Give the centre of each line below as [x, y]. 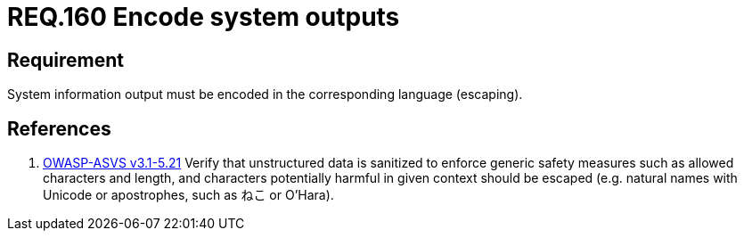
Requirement [66, 60]
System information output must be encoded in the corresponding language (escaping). [265, 94]
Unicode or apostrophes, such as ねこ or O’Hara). [188, 195]
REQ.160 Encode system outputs [204, 17]
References [59, 128]
